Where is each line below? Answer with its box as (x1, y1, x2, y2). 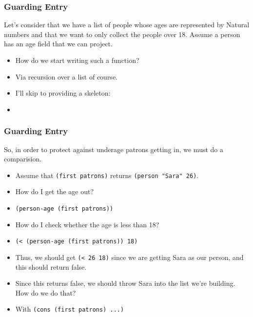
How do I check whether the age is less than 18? (15, 219, 159, 229)
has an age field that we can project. (4, 39, 113, 49)
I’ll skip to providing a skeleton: (15, 88, 111, 98)
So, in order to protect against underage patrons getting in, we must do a (4, 144, 223, 154)
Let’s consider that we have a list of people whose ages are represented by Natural (4, 20, 250, 30)
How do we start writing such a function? (15, 55, 139, 65)
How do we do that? (15, 287, 76, 297)
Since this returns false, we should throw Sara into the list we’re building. (15, 278, 235, 288)
